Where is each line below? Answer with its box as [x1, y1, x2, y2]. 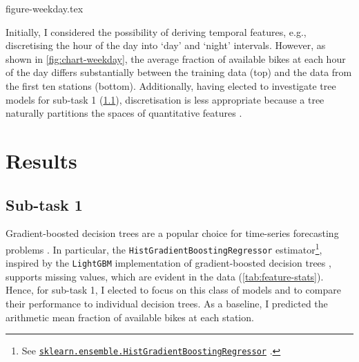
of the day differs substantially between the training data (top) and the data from [6, 65, 352, 79]
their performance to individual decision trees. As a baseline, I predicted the [6, 296, 328, 311]
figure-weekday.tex [6, 1, 84, 15]
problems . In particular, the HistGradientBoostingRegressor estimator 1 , [6, 240, 322, 256]
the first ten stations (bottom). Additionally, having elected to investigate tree [6, 78, 336, 93]
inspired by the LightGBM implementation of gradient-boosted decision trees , [6, 256, 331, 270]
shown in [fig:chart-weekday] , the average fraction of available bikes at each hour [6, 51, 346, 66]
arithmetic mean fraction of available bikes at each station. [6, 309, 254, 324]
